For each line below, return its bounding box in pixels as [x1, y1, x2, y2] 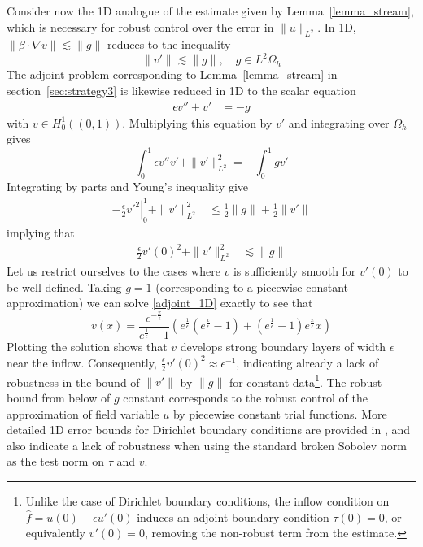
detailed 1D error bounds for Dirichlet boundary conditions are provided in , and [7, 421, 411, 438]
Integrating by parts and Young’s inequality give [7, 178, 248, 195]
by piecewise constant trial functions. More [172, 405, 387, 422]
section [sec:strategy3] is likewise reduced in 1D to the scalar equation [7, 82, 356, 99]
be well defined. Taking [7, 278, 122, 295]
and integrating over [288, 114, 390, 131]
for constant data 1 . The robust [229, 371, 382, 390]
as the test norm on [7, 453, 104, 470]
